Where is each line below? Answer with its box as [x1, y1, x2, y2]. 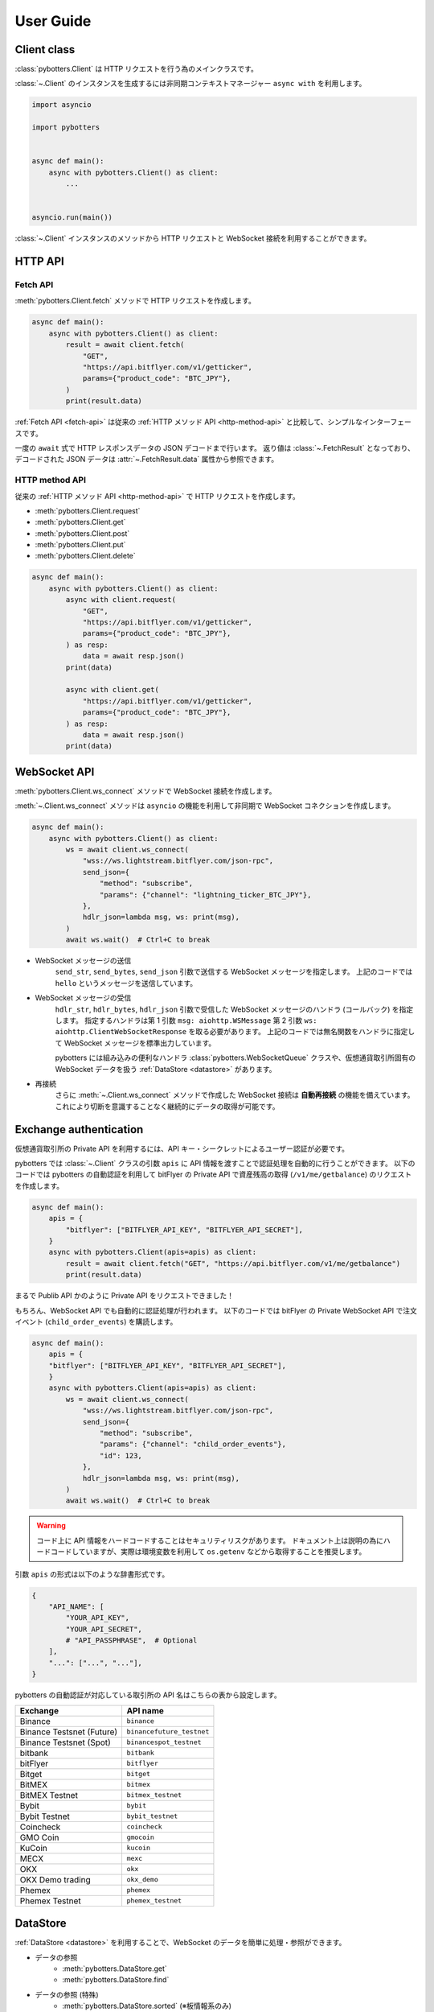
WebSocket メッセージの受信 [35, 993, 132, 1003]
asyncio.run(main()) [31, 213, 113, 222]
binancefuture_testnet [126, 1727, 210, 1736]
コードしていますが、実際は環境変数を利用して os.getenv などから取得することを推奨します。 [50, 1547, 366, 1556]
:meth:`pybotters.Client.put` [35, 540, 126, 550]
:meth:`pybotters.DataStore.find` [62, 1975, 170, 1985]
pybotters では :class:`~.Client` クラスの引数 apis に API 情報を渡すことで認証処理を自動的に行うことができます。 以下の [14, 1159, 416, 1169]
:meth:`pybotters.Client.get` [35, 517, 126, 527]
